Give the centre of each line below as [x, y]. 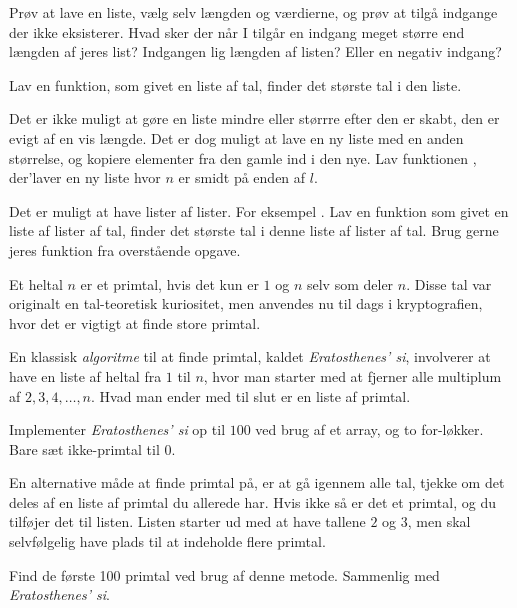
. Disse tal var [449, 283]
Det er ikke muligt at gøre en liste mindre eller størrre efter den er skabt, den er [254, 118]
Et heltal [36, 283]
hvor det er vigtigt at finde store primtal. [135, 322]
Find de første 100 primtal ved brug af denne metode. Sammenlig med [224, 574]
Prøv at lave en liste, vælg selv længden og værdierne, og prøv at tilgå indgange [253, 12]
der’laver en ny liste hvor [85, 177]
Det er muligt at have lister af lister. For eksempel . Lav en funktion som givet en [259, 210]
